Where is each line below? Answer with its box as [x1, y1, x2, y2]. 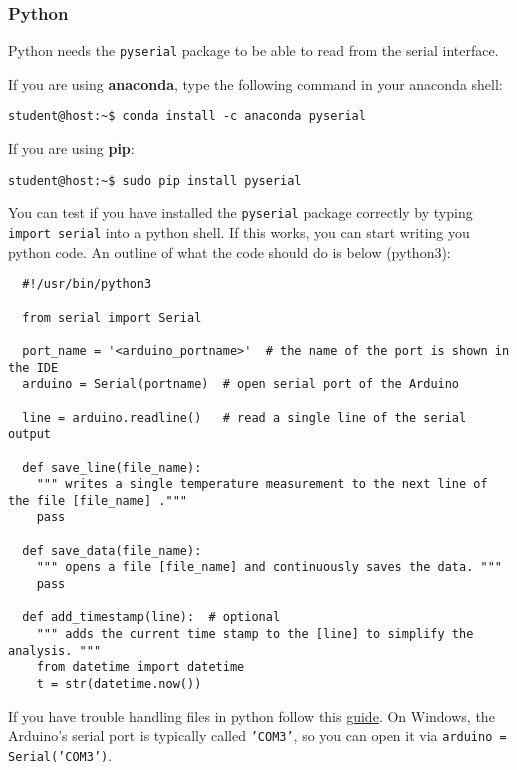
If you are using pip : [8, 138, 135, 159]
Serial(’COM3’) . [8, 744, 113, 765]
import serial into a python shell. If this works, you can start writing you [8, 222, 470, 243]
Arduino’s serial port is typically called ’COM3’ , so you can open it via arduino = [8, 725, 507, 746]
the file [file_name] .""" [8, 493, 187, 508]
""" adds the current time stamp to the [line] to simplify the [36, 627, 474, 642]
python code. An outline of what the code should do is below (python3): [8, 241, 451, 262]
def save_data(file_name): [22, 543, 202, 558]
